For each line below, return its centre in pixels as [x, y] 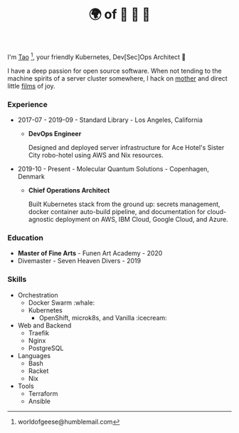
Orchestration [38, 295]
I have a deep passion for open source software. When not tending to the [115, 71]
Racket [38, 371]
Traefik [39, 332]
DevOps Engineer [55, 134]
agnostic [41, 220]
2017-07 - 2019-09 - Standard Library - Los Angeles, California [110, 120]
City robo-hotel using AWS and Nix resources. [96, 156]
